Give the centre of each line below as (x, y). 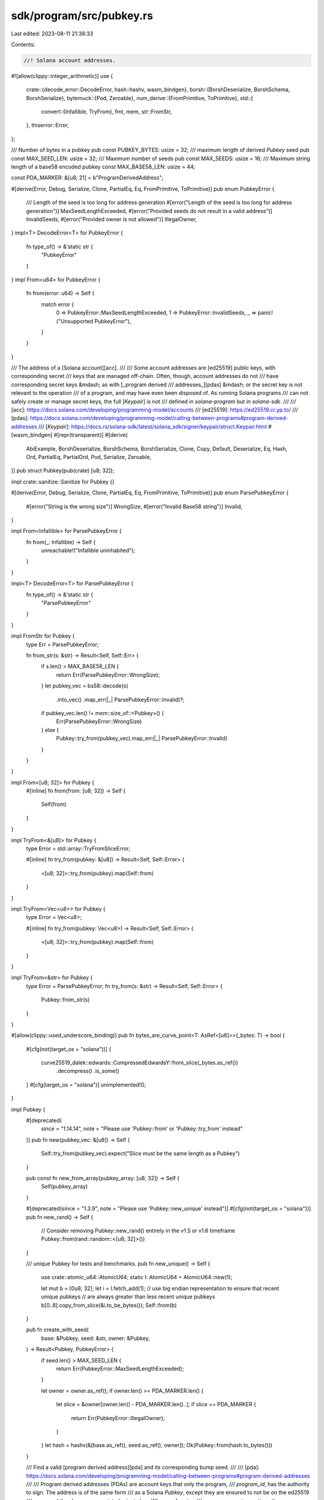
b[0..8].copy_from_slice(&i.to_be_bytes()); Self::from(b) (109, 1305)
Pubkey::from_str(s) (65, 1000)
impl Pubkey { (28, 1109)
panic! (265, 313)
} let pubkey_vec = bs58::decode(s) (85, 686)
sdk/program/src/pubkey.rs (82, 16)
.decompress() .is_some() (88, 1071)
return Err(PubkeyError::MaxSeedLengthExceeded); (120, 1369)
